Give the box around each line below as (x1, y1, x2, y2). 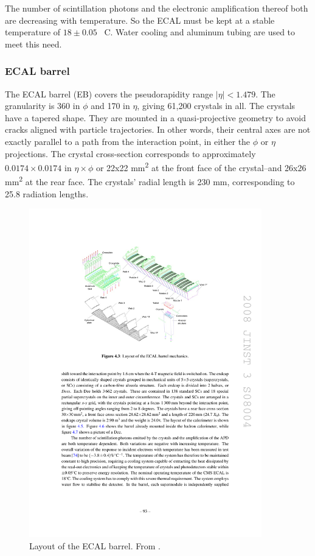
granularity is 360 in (5, 99, 80, 112)
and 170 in (91, 99, 130, 112)
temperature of (5, 26, 61, 38)
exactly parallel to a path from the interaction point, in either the (5, 135, 251, 147)
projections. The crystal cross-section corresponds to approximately (5, 147, 256, 160)
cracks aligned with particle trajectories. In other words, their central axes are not (5, 123, 311, 136)
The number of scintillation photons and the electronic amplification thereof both (5, 2, 308, 14)
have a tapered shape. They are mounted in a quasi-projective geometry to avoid (5, 111, 306, 124)
